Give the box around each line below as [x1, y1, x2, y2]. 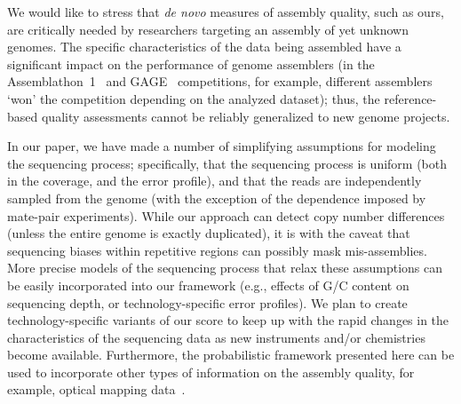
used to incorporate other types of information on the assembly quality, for [7, 362, 415, 381]
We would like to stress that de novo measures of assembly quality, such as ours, [7, 3, 444, 20]
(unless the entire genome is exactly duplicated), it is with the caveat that [7, 224, 410, 242]
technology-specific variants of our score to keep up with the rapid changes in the [7, 311, 449, 329]
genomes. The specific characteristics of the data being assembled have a [7, 37, 401, 56]
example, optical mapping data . [7, 380, 186, 399]
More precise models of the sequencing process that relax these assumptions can [7, 258, 443, 277]
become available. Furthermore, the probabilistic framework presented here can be [7, 345, 455, 364]
